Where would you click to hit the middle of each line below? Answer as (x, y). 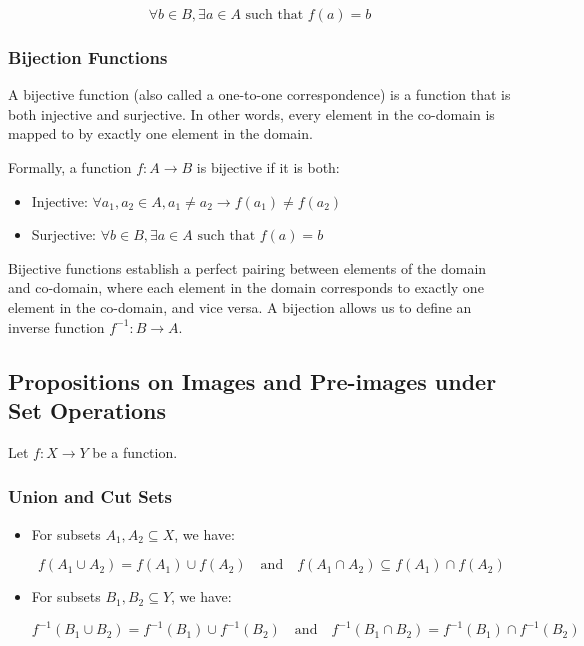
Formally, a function (70, 167)
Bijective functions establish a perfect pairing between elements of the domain (247, 267)
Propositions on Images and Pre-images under (252, 380)
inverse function (56, 326)
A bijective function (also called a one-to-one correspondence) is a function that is (259, 94)
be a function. (135, 451)
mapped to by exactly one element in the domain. (160, 133)
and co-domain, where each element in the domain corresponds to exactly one (246, 287)
